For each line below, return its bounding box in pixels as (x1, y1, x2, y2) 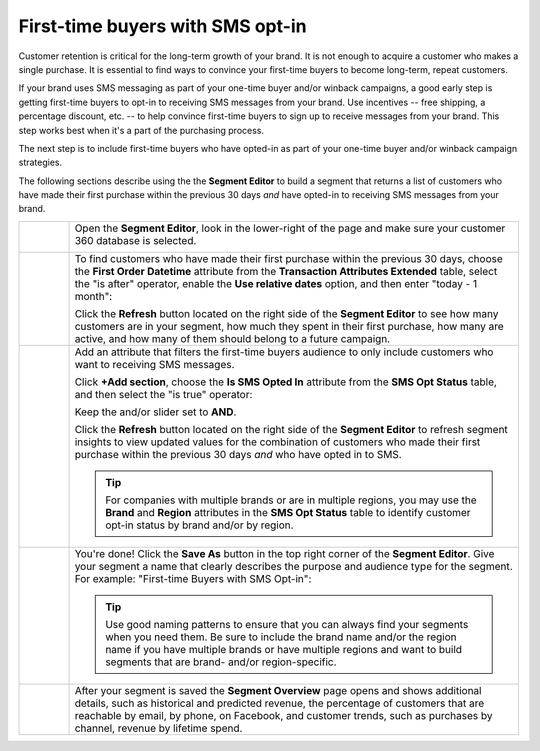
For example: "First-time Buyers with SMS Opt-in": (74, 571, 312, 585)
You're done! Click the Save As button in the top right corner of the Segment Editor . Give (74, 546, 495, 560)
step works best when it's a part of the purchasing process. (18, 124, 265, 136)
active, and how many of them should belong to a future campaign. (74, 331, 391, 345)
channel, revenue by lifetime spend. (74, 721, 243, 735)
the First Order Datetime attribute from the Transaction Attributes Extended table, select (74, 264, 498, 278)
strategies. (18, 156, 63, 169)
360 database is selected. (74, 233, 197, 247)
